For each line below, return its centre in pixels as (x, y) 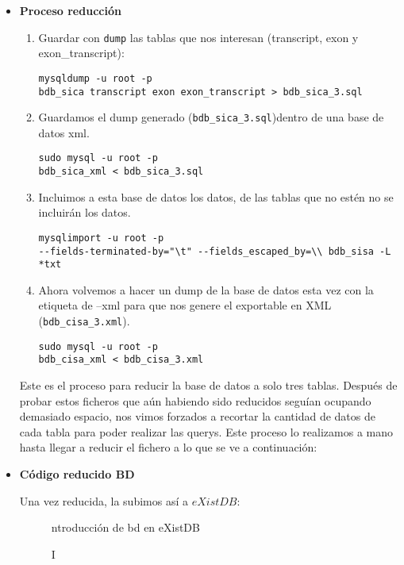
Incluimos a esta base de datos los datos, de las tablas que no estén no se (216, 196)
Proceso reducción (70, 10)
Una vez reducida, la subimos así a (104, 500)
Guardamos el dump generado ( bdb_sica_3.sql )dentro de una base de (211, 117)
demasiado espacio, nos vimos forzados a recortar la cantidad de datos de (197, 416)
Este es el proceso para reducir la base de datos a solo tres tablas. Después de (208, 385)
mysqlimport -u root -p (101, 238)
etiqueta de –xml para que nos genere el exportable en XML (185, 305)
